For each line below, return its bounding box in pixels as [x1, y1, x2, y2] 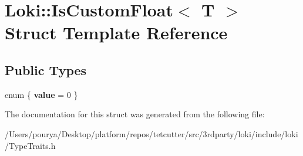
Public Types [5, 60, 87, 79]
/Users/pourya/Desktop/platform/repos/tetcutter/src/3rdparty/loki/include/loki [5, 127, 298, 140]
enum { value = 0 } [5, 88, 78, 100]
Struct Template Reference [5, 21, 228, 45]
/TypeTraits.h [5, 139, 56, 151]
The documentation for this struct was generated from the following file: [5, 108, 265, 120]
